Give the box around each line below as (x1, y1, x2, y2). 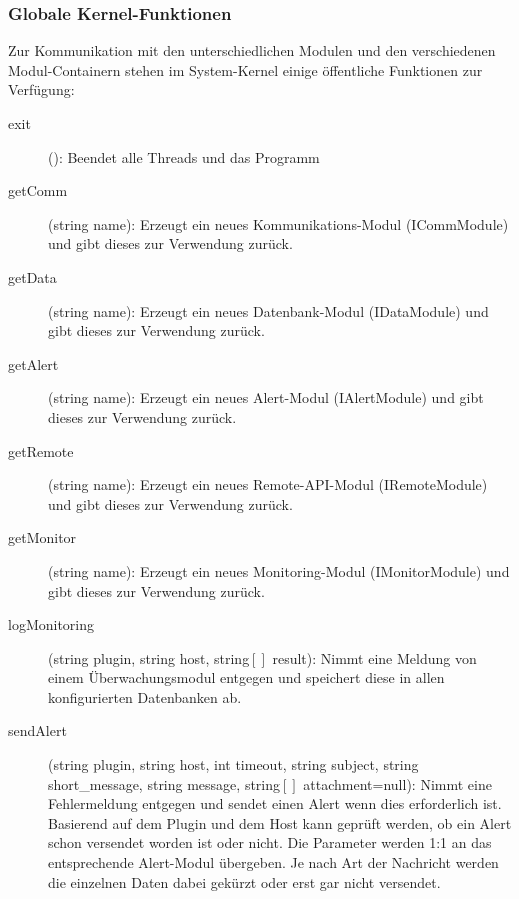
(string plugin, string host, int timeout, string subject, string (48, 754, 419, 775)
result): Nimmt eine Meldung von (272, 647, 477, 668)
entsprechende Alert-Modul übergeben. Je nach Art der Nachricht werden (48, 852, 499, 873)
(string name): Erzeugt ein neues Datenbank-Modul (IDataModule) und (48, 300, 489, 321)
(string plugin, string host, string (48, 647, 250, 668)
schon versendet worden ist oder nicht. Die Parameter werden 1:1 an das (48, 832, 492, 853)
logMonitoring (8, 614, 95, 635)
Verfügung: (8, 79, 75, 100)
